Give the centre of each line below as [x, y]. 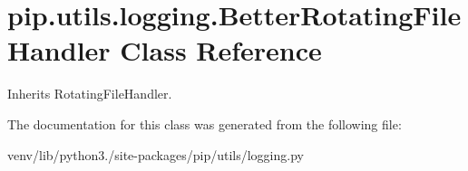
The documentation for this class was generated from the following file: [205, 123]
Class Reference [221, 50]
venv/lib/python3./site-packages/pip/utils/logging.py [156, 154]
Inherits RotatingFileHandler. [90, 94]
